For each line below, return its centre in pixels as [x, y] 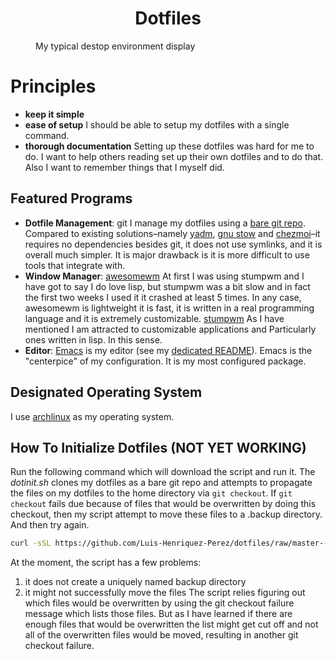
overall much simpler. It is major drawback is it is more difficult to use [167, 254]
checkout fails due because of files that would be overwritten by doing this [163, 504]
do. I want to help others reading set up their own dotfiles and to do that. [174, 156]
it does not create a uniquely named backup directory [135, 582]
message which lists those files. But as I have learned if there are [158, 614]
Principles [53, 86]
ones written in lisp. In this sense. [93, 339]
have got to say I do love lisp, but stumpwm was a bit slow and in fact [167, 286]
